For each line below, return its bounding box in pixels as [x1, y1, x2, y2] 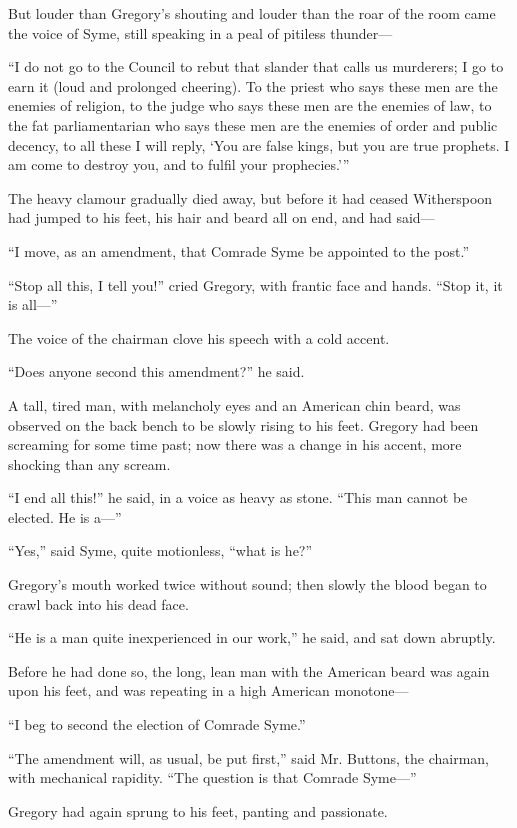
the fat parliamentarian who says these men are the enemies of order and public [8, 114, 498, 135]
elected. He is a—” [8, 506, 122, 527]
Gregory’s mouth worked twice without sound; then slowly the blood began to [8, 574, 487, 595]
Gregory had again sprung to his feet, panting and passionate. [8, 800, 388, 821]
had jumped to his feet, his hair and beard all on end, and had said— [8, 207, 435, 228]
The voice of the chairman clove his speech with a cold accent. [8, 327, 390, 348]
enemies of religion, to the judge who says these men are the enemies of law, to [8, 95, 492, 116]
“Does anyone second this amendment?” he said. [8, 361, 305, 382]
